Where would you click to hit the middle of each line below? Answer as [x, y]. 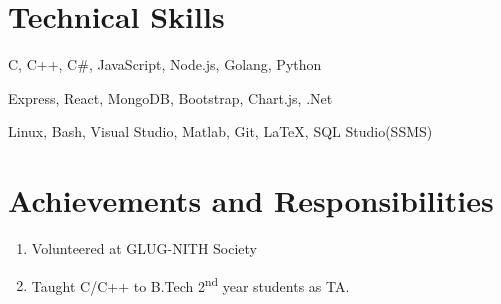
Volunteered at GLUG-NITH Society [144, 248]
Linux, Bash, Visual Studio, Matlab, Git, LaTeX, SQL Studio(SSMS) [220, 131]
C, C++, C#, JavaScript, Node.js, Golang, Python [165, 64]
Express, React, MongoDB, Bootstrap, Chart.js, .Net [170, 97]
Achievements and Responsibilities [251, 200]
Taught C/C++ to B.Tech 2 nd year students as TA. [190, 284]
